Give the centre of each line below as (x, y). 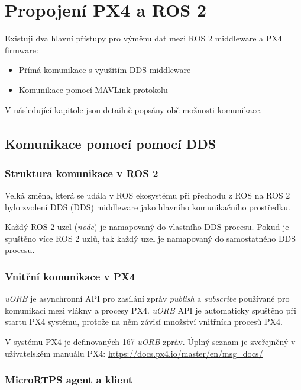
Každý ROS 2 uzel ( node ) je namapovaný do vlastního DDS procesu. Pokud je (147, 227)
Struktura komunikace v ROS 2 (82, 173)
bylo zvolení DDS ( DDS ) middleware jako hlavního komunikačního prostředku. (148, 207)
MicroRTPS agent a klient (69, 380)
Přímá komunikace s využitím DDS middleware (105, 70)
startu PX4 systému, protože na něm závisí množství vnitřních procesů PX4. (144, 322)
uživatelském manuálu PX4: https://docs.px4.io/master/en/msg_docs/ (134, 353)
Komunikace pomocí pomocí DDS (111, 144)
